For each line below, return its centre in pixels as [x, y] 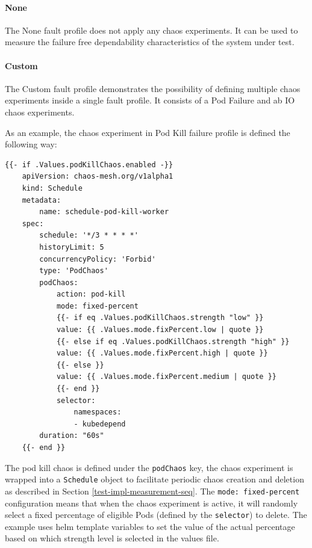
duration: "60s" [72, 436]
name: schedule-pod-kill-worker [104, 212]
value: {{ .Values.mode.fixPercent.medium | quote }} [167, 377]
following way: [31, 144]
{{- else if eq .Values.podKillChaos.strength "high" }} [173, 341]
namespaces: [98, 412]
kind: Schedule [52, 188]
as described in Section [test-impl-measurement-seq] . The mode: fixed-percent [152, 491]
